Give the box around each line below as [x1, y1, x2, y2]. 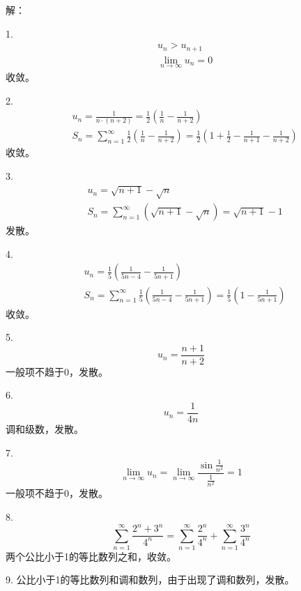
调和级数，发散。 [6, 422, 84, 436]
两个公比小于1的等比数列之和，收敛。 [6, 548, 176, 563]
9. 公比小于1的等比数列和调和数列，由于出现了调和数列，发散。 [6, 572, 295, 587]
